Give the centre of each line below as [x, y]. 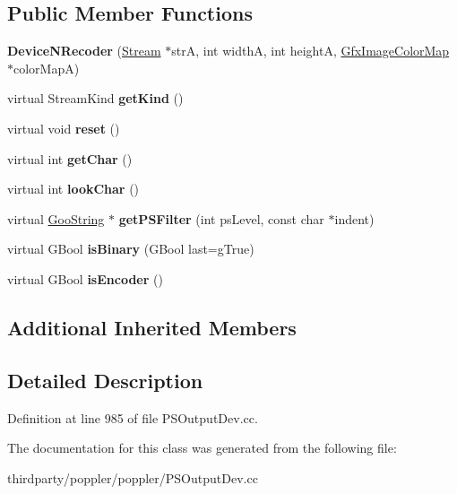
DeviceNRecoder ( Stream [84, 51]
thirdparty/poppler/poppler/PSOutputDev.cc [133, 477]
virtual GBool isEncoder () [85, 278]
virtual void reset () [64, 128]
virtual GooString [56, 218]
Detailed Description [105, 380]
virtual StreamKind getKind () [95, 98]
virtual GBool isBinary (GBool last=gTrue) [131, 249]
